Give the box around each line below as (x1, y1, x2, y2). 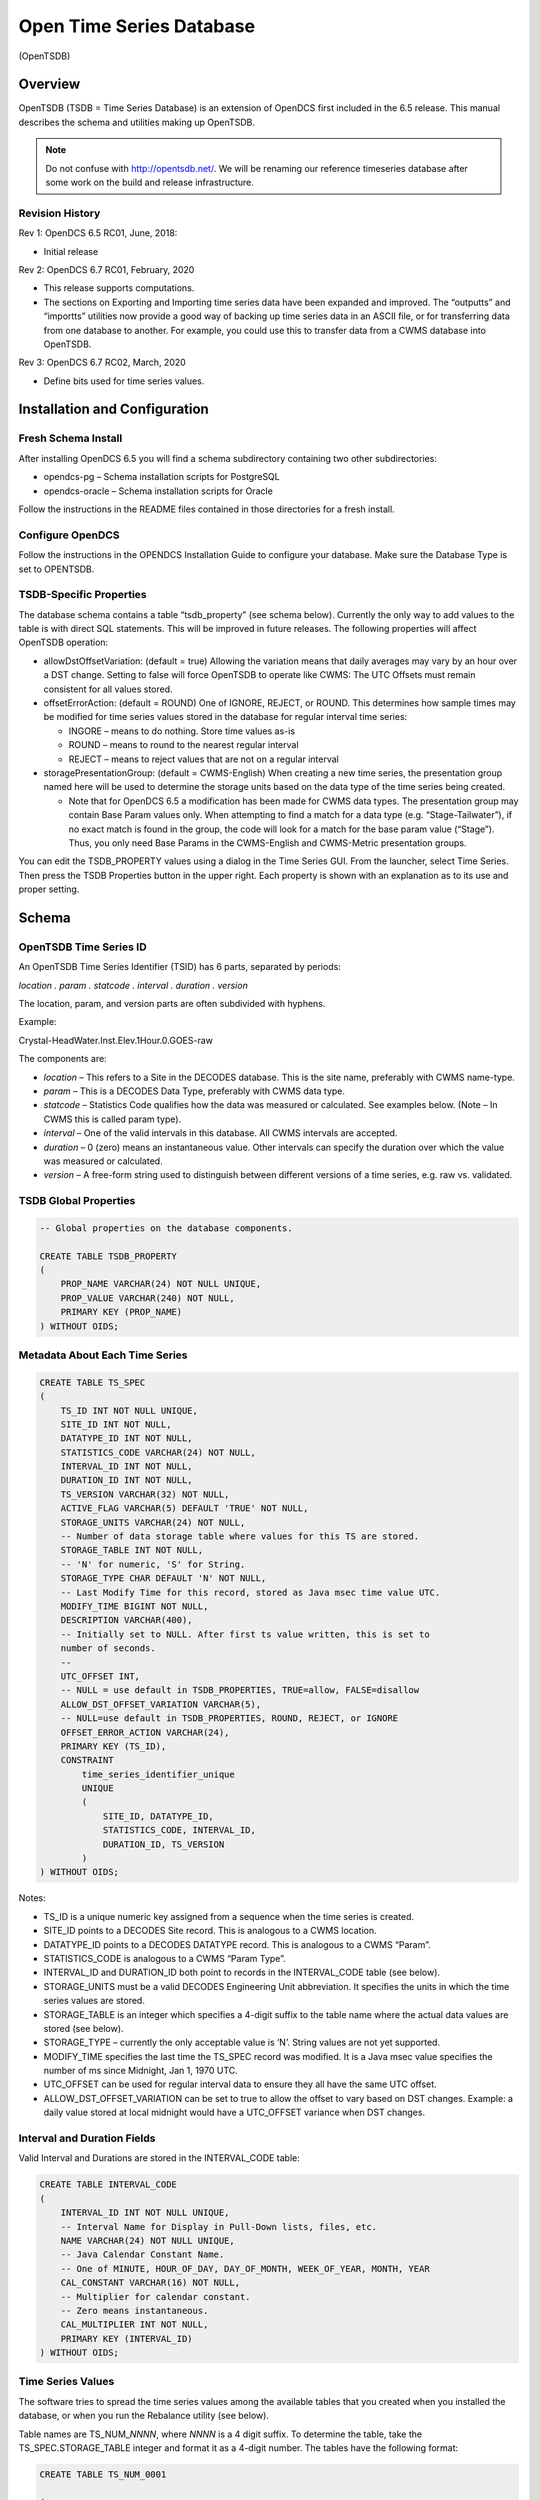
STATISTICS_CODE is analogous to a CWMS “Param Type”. (43, 1952, 286, 1964)
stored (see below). (43, 2022, 124, 2034)
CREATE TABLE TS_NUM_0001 (39, 2468, 167, 2480)
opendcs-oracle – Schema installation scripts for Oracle (43, 485, 274, 497)
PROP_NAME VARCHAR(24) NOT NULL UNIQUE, (60, 1278, 262, 1290)
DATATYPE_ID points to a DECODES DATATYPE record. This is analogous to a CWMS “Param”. (43, 1938, 431, 1950)
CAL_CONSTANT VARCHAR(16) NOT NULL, (60, 2277, 240, 2289)
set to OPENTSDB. (18, 563, 95, 575)
